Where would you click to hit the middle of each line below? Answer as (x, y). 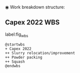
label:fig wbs (17, 35)
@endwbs (13, 66)
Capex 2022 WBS (32, 22)
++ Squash (15, 61)
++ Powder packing (24, 57)
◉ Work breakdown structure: (35, 7)
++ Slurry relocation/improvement (40, 53)
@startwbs (15, 44)
